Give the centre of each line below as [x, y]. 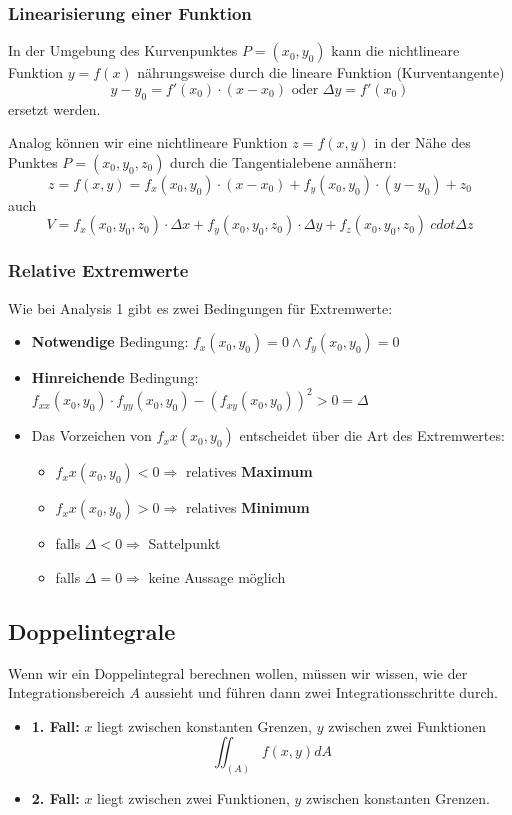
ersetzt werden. [54, 108]
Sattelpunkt [184, 543]
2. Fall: [55, 798]
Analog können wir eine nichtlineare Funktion [148, 142]
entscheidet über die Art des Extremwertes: [372, 435]
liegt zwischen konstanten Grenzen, [204, 725]
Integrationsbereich [66, 692]
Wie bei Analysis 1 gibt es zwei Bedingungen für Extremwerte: [200, 307]
